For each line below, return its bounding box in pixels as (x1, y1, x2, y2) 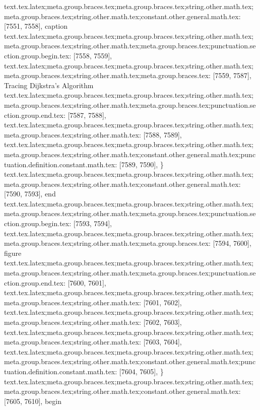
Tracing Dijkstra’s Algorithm (4, 80, 94, 90)
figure (4, 247, 22, 258)
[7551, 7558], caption (4, 21, 68, 31)
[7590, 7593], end (4, 188, 56, 199)
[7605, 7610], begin (4, 395, 61, 406)
